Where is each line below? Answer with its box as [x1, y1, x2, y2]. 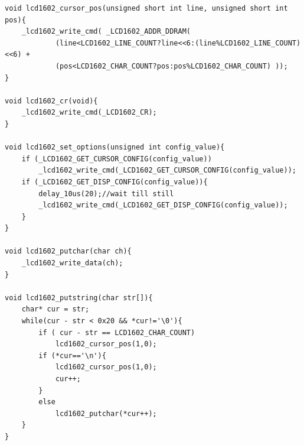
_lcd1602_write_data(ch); [21, 259, 123, 268]
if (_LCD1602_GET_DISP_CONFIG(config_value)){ [21, 177, 208, 186]
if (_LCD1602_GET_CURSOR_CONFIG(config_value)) [21, 154, 212, 163]
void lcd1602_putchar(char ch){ [5, 247, 132, 256]
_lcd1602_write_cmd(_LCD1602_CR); [21, 108, 157, 117]
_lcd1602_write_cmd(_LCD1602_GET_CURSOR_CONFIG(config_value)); [38, 166, 296, 175]
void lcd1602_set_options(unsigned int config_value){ [5, 143, 225, 152]
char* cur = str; [21, 305, 90, 314]
